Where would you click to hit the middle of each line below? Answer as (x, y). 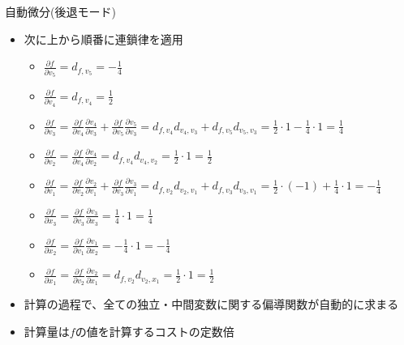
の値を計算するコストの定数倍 (155, 331)
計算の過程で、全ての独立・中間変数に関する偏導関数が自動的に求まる (211, 303)
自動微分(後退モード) (60, 11)
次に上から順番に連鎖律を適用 (103, 38)
